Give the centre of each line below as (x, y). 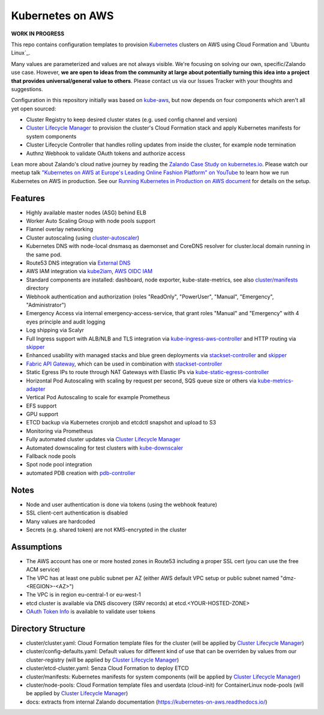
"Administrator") (46, 305)
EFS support (41, 406)
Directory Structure (48, 628)
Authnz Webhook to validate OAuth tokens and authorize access (106, 153)
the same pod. (44, 255)
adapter (36, 389)
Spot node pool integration (59, 465)
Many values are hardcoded (61, 521)
